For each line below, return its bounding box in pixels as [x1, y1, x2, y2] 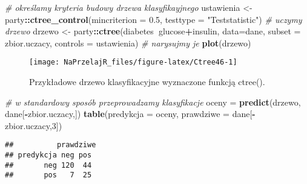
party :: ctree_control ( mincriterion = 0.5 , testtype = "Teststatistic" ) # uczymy [5, 13, 302, 25]
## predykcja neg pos [5, 151, 92, 160]
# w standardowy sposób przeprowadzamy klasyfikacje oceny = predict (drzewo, [5, 95, 301, 108]
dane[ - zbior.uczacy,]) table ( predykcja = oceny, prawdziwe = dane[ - [5, 107, 256, 120]
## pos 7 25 [5, 171, 92, 180]
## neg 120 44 [5, 160, 92, 170]
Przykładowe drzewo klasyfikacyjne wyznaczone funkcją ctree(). [29, 75, 265, 88]
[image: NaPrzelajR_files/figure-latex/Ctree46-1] [29, 58, 237, 67]
